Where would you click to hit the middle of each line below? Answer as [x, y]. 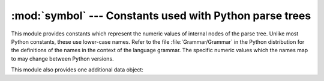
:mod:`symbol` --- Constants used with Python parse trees [161, 16]
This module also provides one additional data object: [77, 70]
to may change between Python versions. [62, 58]
